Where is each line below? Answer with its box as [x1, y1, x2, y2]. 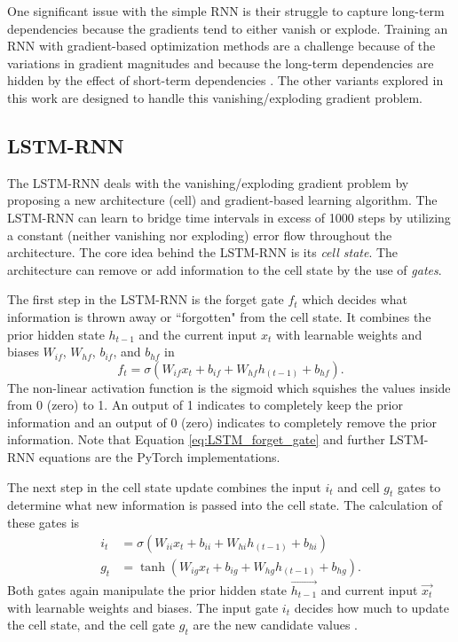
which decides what [302, 290, 408, 309]
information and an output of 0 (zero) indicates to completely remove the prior [7, 412, 438, 431]
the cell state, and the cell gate [7, 615, 176, 634]
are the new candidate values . [193, 615, 359, 634]
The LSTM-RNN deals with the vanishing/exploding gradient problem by [7, 173, 409, 192]
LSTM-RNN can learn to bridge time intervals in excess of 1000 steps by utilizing [7, 207, 451, 226]
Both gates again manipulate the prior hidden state [7, 580, 288, 599]
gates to [398, 477, 441, 496]
